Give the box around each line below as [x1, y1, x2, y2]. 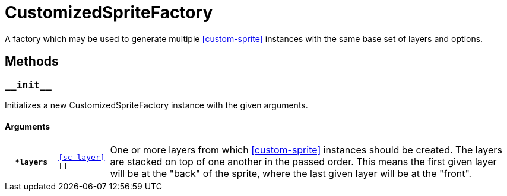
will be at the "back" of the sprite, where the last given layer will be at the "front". [110, 168, 472, 180]
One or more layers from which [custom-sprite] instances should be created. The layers [110, 144, 502, 156]
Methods [5, 54, 59, 69]
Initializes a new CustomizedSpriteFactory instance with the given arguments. [5, 99, 308, 110]
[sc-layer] [58, 153, 105, 162]
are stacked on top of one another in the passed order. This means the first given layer [110, 156, 497, 168]
